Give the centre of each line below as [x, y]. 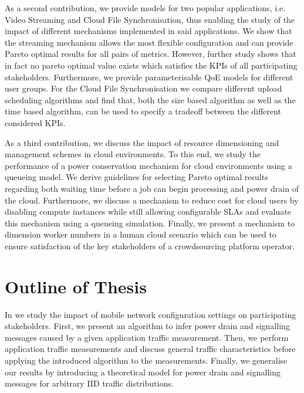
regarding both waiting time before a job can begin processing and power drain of [152, 188]
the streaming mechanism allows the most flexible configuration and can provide [149, 42]
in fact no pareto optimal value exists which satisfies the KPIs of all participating [151, 65]
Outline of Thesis [76, 286]
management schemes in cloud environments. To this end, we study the [133, 154]
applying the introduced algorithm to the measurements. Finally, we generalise [146, 360]
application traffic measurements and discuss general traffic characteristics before [150, 349]
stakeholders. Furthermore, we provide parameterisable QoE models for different [149, 77]
